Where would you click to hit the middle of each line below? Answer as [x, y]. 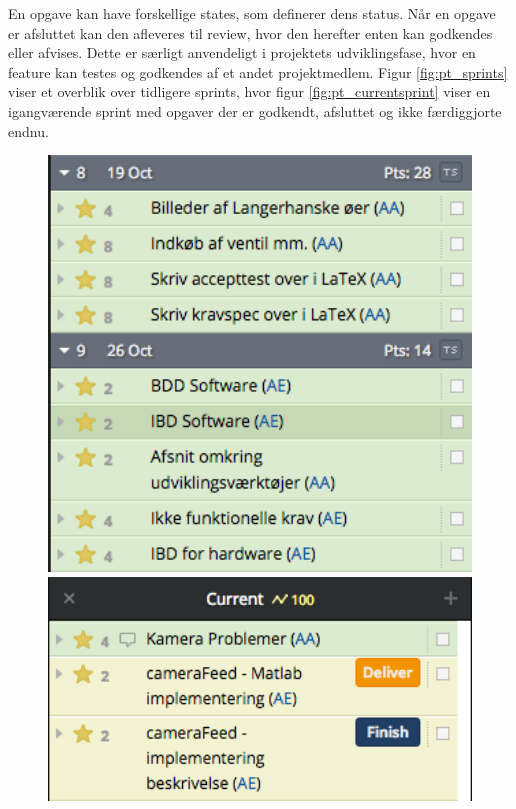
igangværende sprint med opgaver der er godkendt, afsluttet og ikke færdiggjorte [255, 110]
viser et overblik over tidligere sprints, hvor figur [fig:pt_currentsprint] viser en [249, 91]
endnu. [28, 130]
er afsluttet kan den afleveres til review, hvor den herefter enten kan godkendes [250, 32]
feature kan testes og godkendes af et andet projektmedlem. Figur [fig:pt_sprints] [258, 71]
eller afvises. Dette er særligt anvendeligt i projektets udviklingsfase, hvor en [242, 52]
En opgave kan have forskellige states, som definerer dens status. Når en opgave [252, 13]
